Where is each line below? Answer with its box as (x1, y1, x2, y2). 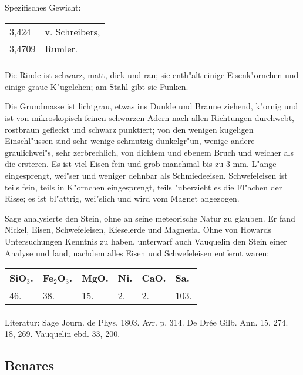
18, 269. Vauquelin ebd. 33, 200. (5, 327, 120, 340)
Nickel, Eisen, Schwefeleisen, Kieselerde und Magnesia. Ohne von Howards (5, 223, 272, 236)
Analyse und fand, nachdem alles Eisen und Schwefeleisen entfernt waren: (5, 246, 270, 259)
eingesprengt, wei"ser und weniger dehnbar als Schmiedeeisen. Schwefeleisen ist (5, 169, 288, 181)
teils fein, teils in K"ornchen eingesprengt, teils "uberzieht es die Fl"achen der (5, 180, 282, 193)
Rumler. (45, 41, 78, 55)
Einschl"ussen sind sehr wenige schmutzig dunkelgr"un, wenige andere (5, 135, 255, 147)
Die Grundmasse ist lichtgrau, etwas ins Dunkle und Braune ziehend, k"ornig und (5, 100, 298, 112)
